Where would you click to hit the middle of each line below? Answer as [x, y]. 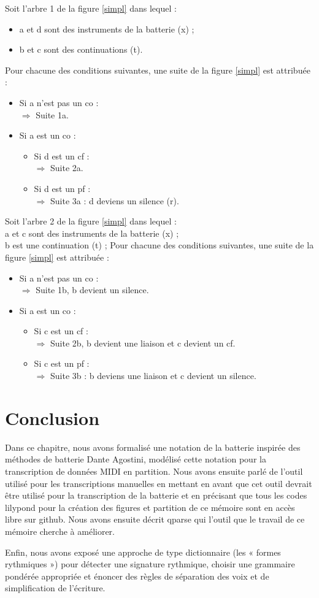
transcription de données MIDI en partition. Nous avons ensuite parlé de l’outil [154, 471]
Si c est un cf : [61, 331]
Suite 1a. [52, 114]
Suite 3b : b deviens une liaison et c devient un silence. [153, 376]
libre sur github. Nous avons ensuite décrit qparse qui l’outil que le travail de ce [155, 519]
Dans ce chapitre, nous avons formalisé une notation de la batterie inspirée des [153, 447]
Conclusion [52, 417]
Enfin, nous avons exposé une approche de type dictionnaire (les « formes [143, 552]
